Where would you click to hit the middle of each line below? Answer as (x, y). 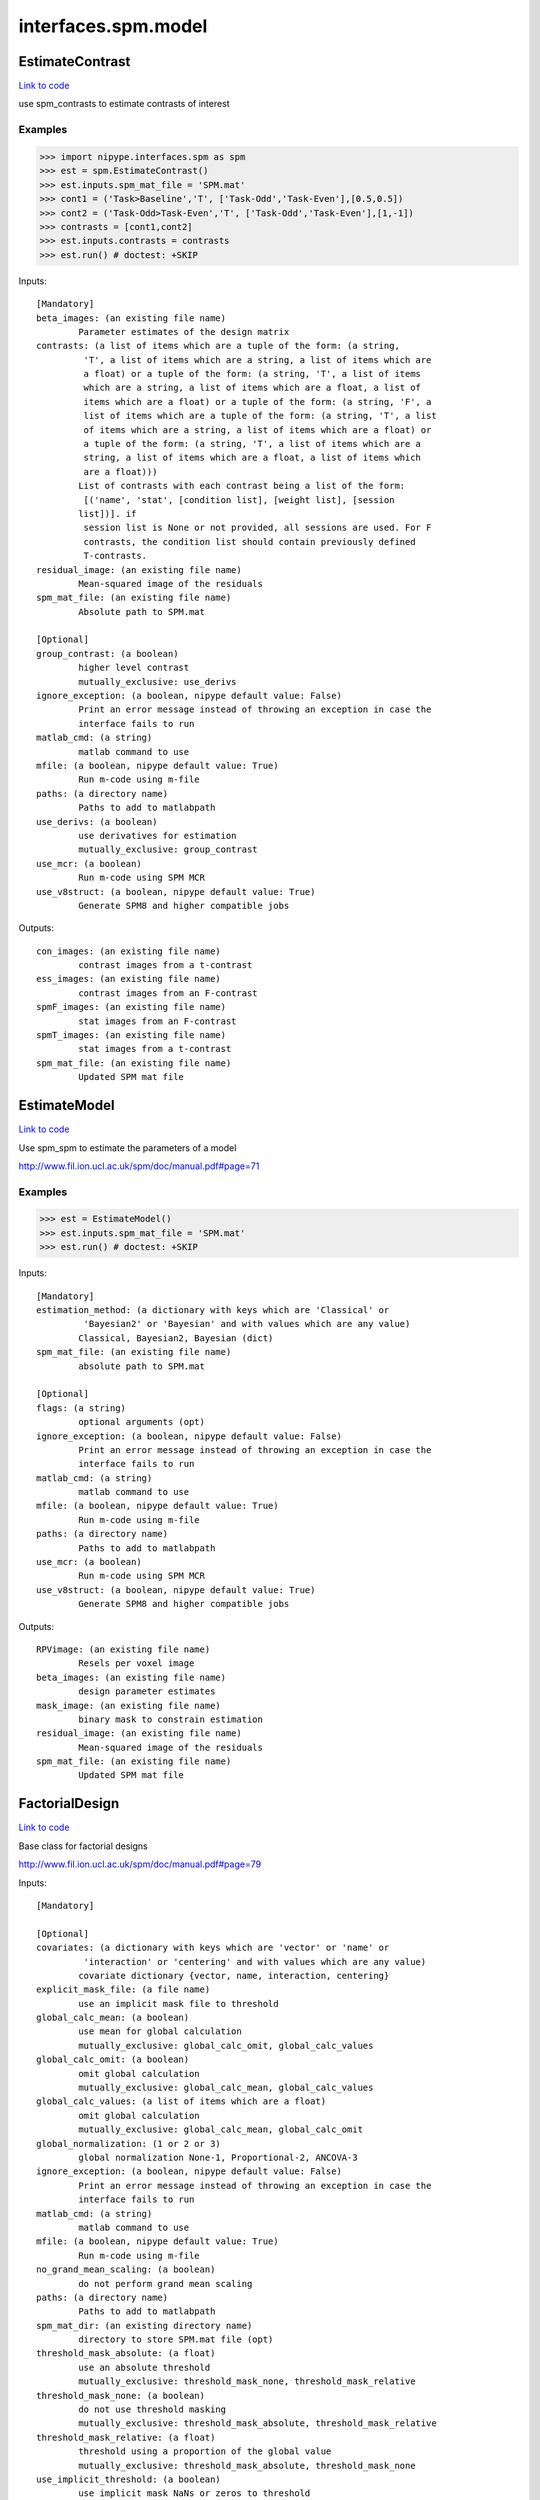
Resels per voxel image (136, 1663)
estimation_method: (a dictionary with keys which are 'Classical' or (213, 1309)
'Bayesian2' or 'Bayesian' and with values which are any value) (247, 1324)
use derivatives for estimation (157, 835)
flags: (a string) (81, 1408)
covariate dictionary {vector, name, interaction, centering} (234, 1975)
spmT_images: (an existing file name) (131, 1035)
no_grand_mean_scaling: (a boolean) (126, 2269)
